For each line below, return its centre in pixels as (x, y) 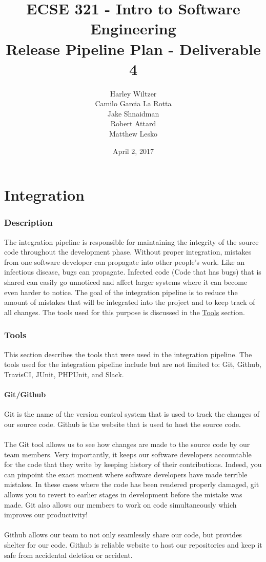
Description (28, 222)
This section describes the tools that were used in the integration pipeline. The (128, 354)
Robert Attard (133, 123)
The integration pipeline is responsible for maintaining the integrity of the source (131, 241)
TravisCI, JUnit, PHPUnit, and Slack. (64, 374)
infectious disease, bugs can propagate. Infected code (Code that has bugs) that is (133, 272)
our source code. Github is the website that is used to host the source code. (122, 424)
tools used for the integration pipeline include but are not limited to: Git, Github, (133, 364)
